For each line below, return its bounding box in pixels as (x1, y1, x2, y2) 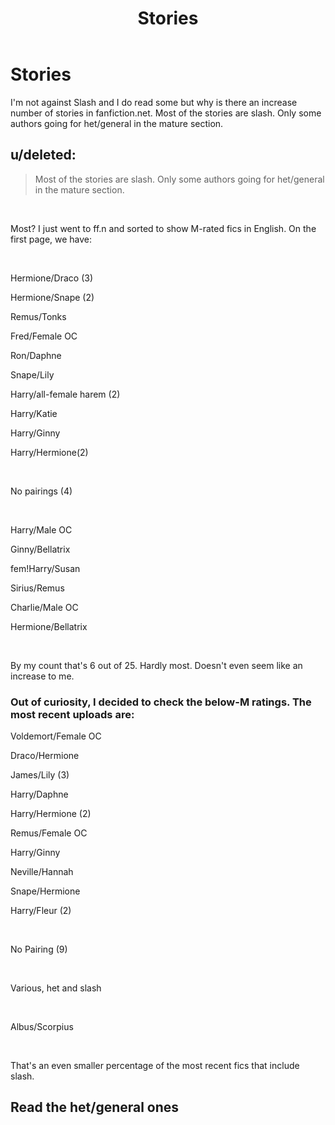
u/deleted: (10, 147, 77, 164)
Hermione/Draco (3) (10, 272, 94, 284)
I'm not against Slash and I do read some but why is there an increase (10, 96, 298, 108)
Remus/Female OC (10, 827, 88, 839)
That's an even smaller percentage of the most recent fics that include (10, 1060, 300, 1072)
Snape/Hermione (10, 885, 81, 897)
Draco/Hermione (10, 750, 80, 762)
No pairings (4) (10, 485, 73, 497)
